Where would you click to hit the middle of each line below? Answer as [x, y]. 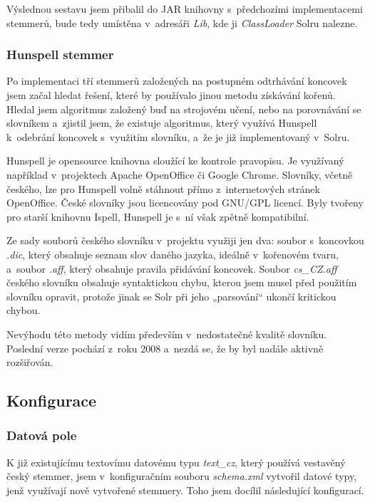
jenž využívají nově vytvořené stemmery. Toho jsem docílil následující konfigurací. [185, 490]
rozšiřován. [30, 362]
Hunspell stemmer [60, 54]
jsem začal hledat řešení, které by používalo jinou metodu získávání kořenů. [171, 95]
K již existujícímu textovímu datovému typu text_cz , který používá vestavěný [176, 462]
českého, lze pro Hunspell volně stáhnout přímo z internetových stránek [163, 188]
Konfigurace [52, 401]
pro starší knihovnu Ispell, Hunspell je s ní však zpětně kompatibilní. [158, 216]
